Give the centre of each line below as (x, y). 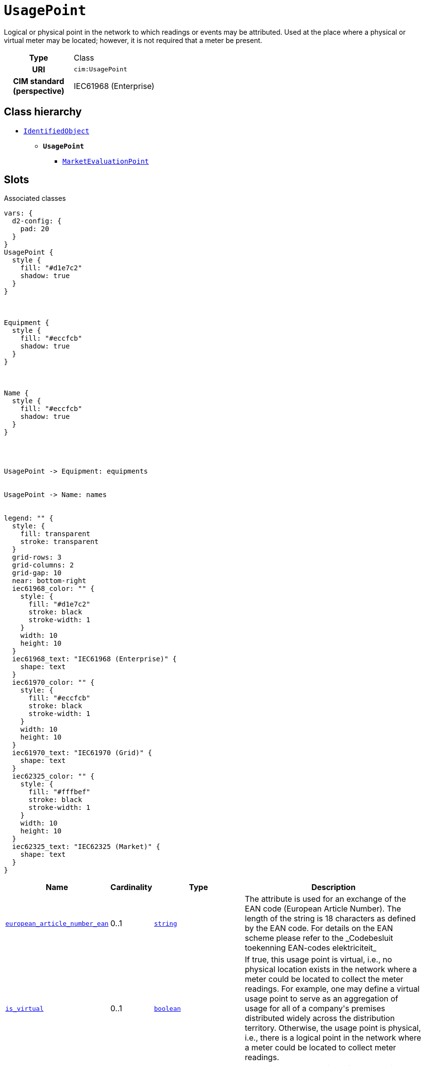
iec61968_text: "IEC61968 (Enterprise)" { (94, 659)
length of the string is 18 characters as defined (330, 919)
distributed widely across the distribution (320, 1018)
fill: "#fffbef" (60, 792)
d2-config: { (37, 221)
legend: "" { (29, 518)
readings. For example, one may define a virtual (332, 989)
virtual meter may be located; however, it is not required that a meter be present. (133, 40)
